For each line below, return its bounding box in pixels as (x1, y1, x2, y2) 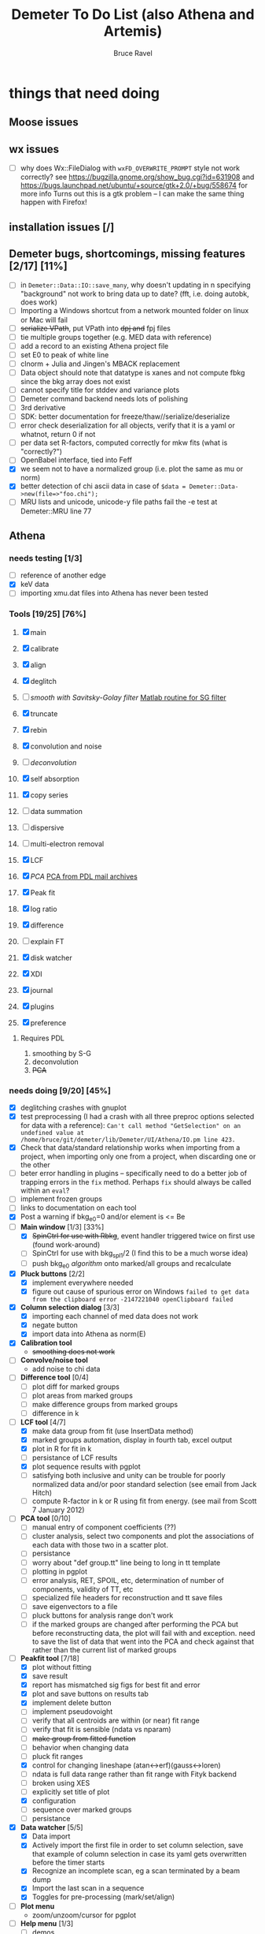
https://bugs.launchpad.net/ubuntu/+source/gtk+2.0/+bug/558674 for (20, 181, 248, 190)
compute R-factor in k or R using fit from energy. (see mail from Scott (31, 1496, 257, 1506)
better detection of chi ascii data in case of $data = (20, 481, 186, 491)
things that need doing (9, 84, 160, 102)
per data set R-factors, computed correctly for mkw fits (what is (20, 438, 228, 447)
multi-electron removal (30, 838, 105, 849)
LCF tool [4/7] (20, 1417, 66, 1427)
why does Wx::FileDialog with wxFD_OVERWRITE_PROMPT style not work (20, 163, 241, 173)
